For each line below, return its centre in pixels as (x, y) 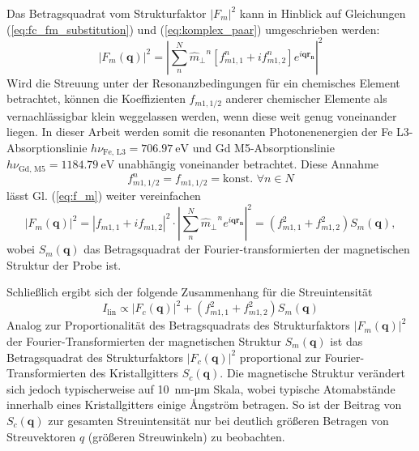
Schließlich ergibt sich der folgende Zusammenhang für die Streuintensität (190, 292)
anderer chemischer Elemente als (306, 98)
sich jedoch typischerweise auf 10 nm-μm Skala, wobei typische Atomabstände (201, 388)
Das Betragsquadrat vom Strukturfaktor (107, 13)
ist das (346, 341)
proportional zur (280, 357)
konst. (238, 179)
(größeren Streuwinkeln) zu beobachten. (186, 436)
